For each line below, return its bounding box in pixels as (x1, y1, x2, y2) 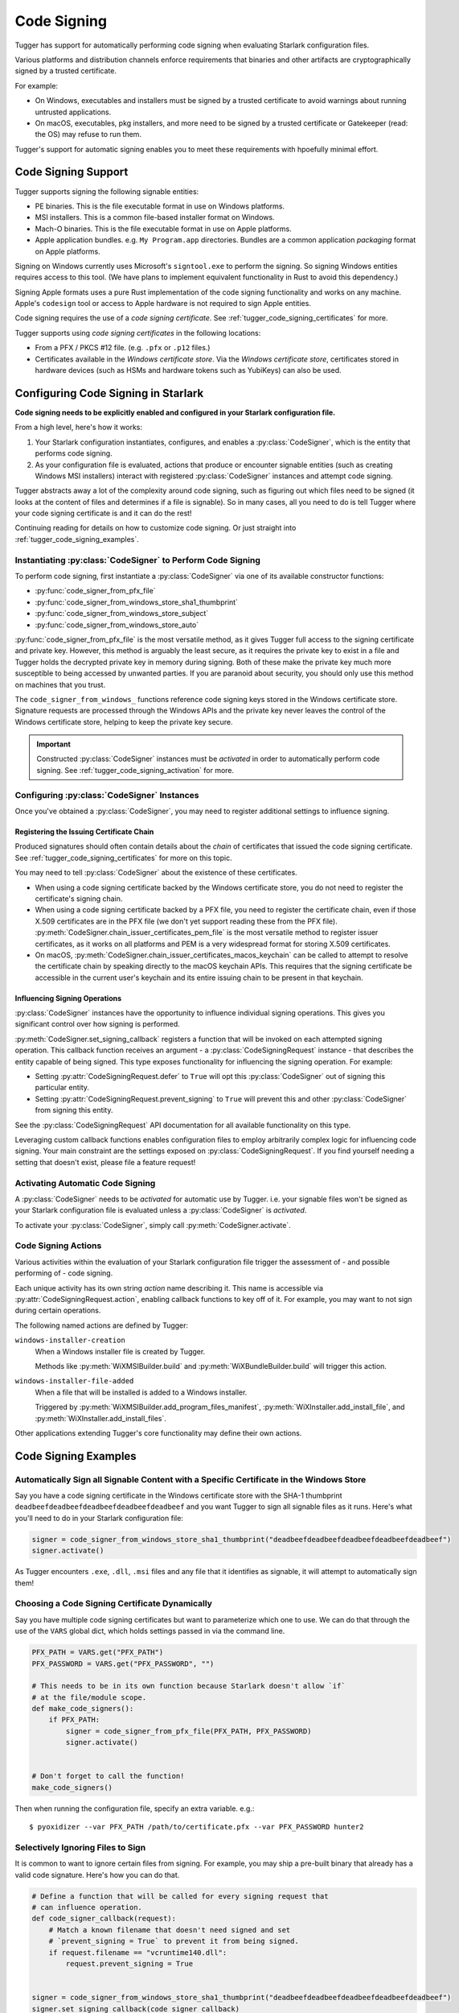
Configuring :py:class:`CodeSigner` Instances (14, 789, 199, 800)
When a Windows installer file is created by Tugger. (35, 1346, 206, 1356)
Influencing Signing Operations (14, 993, 122, 1002)
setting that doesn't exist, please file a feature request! (14, 1157, 196, 1167)
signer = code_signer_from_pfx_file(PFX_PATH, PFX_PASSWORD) (65, 1726, 312, 1735)
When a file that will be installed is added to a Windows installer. (35, 1387, 248, 1397)
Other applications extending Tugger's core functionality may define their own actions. (14, 1428, 302, 1437)
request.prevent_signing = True (65, 1959, 193, 1969)
